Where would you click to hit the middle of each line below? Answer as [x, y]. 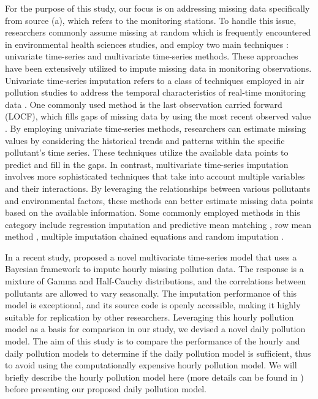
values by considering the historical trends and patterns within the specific [145, 140]
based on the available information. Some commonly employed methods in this [153, 212]
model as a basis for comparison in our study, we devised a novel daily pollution [155, 329]
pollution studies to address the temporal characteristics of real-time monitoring [155, 92]
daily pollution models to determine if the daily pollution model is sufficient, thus [158, 353]
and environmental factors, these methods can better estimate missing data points [159, 200]
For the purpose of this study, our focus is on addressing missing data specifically [157, 8]
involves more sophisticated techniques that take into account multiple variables [155, 176]
